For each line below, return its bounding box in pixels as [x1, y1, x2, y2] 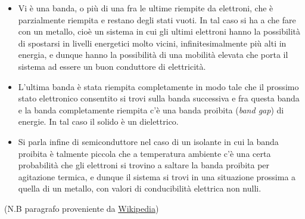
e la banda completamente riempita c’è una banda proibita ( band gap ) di [18, 103, 284, 116]
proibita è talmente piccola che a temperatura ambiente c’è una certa [18, 147, 271, 159]
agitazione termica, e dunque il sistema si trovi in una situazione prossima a [18, 170, 296, 183]
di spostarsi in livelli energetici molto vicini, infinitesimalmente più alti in [18, 36, 287, 49]
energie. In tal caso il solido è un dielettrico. [18, 115, 179, 128]
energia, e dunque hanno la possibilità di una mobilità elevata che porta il [18, 48, 288, 61]
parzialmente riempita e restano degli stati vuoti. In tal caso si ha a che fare [18, 13, 296, 26]
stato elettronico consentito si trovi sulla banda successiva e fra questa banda [18, 92, 300, 104]
